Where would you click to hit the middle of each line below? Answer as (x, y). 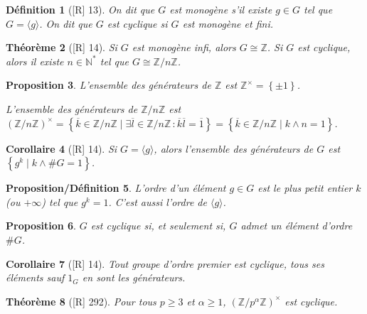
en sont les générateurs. (134, 277)
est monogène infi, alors (184, 47)
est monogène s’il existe (221, 9)
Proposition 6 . (41, 226)
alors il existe (35, 61)
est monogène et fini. (228, 23)
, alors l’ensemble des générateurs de (234, 148)
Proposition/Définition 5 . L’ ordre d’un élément (116, 188)
